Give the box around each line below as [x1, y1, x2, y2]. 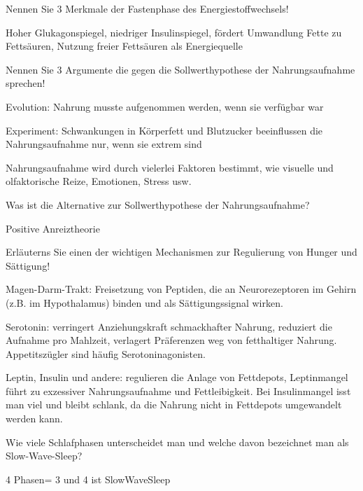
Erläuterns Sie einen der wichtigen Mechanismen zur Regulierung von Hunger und [6, 244, 357, 259]
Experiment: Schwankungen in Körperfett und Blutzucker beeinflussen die [6, 123, 323, 137]
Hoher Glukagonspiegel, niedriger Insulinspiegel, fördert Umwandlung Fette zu [6, 25, 342, 39]
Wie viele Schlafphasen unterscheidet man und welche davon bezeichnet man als [6, 434, 349, 449]
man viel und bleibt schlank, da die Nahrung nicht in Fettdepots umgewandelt [6, 397, 342, 412]
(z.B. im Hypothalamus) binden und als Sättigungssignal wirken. [6, 295, 283, 310]
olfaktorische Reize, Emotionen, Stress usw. [6, 174, 192, 188]
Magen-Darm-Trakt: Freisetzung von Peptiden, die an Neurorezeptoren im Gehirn [6, 282, 357, 296]
